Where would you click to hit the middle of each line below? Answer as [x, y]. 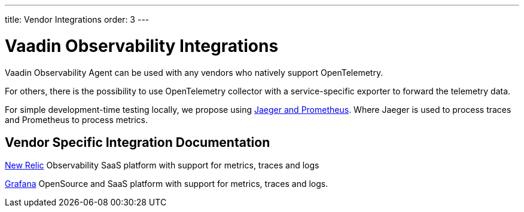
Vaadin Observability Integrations [142, 46]
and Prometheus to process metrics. [76, 119]
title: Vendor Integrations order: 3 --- [77, 19]
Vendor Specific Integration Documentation [138, 142]
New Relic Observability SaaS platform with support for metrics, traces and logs [162, 165]
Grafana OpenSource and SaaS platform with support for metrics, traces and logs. [167, 184]
